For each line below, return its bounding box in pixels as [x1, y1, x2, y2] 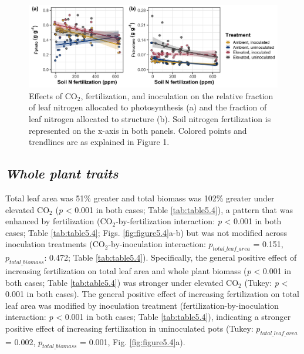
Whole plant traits [5, 164, 119, 183]
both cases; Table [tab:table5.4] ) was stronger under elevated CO [5, 276, 239, 288]
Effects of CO [29, 89, 77, 102]
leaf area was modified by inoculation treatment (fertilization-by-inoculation [5, 299, 279, 311]
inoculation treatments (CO [5, 238, 105, 250]
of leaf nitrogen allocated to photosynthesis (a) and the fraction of [29, 101, 267, 113]
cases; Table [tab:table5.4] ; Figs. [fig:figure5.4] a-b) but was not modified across [5, 226, 287, 238]
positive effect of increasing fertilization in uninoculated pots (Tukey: [5, 322, 254, 334]
